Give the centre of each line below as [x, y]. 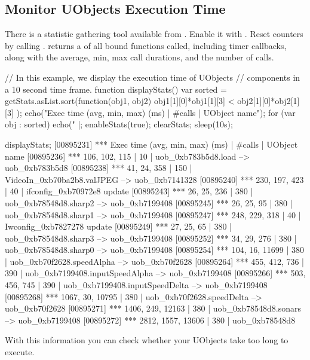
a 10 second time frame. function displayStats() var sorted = [116, 89]
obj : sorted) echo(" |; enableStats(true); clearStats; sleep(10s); [119, 124]
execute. [20, 352]
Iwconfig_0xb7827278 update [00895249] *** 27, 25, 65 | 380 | [118, 226]
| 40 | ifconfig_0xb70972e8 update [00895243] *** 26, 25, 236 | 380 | [129, 191]
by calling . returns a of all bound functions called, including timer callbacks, [146, 45]
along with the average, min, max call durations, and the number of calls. [139, 57]
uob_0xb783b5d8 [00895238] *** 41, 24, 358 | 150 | [99, 168]
